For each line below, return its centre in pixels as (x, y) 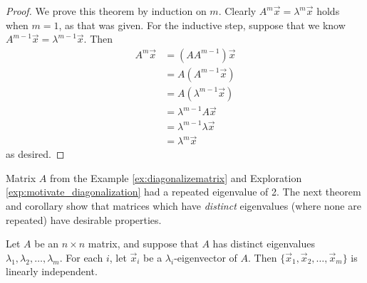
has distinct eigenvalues (264, 244)
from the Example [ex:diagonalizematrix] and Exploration (176, 177)
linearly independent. (52, 271)
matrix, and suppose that (143, 244)
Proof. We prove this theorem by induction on (106, 11)
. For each (81, 257)
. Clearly (237, 11)
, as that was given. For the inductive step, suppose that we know (202, 25)
